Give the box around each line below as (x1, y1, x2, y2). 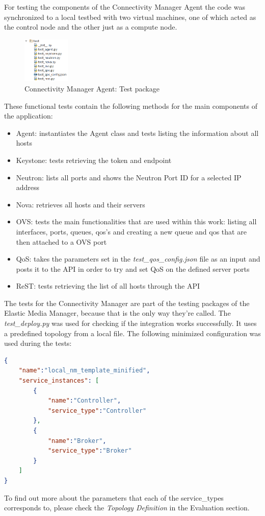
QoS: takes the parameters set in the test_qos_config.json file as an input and (16, 253, 260, 264)
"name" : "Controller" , (47, 397, 121, 405)
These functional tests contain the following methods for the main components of (4, 100, 258, 111)
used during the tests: (4, 338, 72, 348)
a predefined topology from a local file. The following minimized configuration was (4, 327, 261, 338)
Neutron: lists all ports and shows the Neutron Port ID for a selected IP (16, 172, 242, 182)
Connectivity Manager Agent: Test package (24, 83, 160, 93)
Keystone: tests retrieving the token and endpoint (16, 154, 172, 165)
